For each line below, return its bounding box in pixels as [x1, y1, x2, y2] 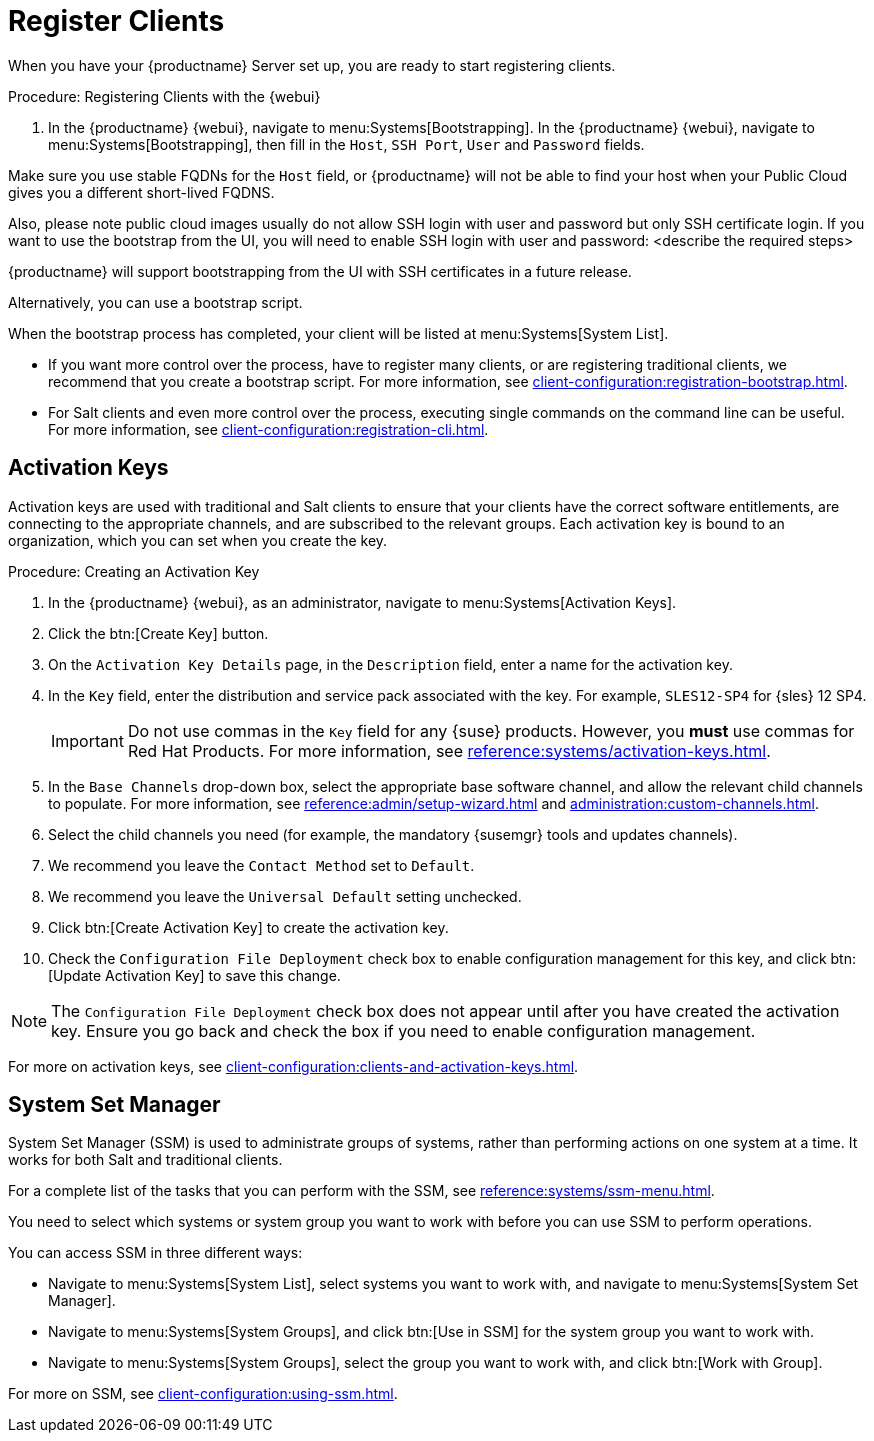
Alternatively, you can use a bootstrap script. [8, 293, 303, 311]
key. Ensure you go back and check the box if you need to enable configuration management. [51, 1020, 756, 1041]
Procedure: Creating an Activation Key [8, 562, 260, 580]
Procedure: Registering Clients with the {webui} [8, 87, 321, 105]
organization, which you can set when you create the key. [8, 531, 388, 549]
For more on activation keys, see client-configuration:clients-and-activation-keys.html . [8, 1057, 579, 1075]
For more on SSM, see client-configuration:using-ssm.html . [8, 1385, 398, 1403]
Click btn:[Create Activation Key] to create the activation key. [48, 918, 449, 936]
